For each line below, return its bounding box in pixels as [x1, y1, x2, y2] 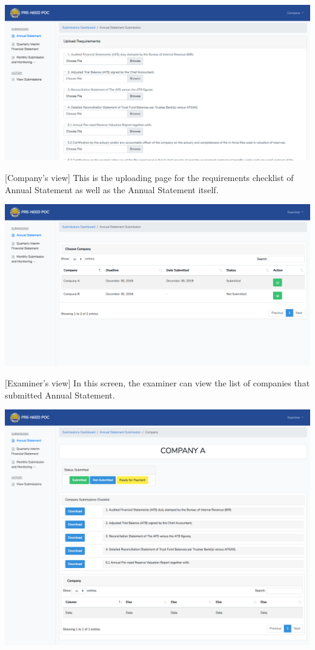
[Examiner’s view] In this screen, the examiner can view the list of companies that [5, 377, 310, 389]
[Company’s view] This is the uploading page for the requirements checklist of [5, 171, 294, 184]
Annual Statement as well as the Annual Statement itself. [5, 183, 219, 196]
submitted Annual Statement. [5, 388, 115, 401]
